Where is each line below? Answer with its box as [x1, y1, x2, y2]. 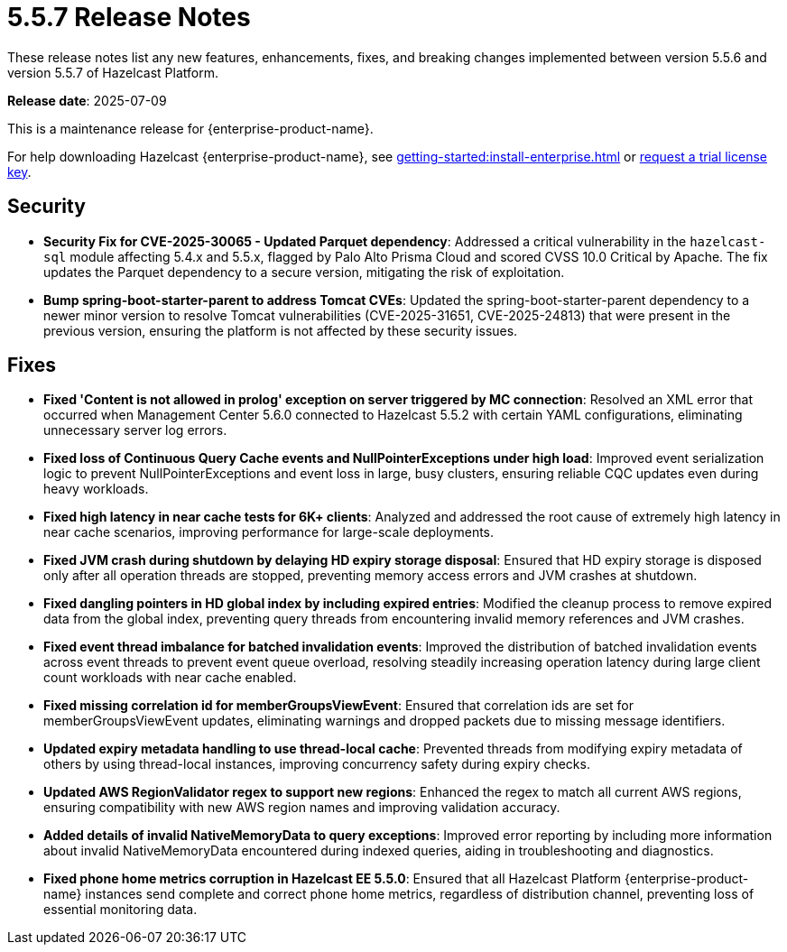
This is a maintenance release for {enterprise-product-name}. [7, 120, 374, 136]
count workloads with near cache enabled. [43, 670, 297, 686]
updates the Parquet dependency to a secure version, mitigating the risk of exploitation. [43, 263, 565, 280]
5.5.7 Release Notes [7, 2, 251, 32]
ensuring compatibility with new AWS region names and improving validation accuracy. [43, 799, 560, 816]
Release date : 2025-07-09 [7, 92, 167, 108]
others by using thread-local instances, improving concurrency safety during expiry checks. [43, 756, 590, 772]
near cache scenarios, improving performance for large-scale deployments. [43, 524, 495, 541]
